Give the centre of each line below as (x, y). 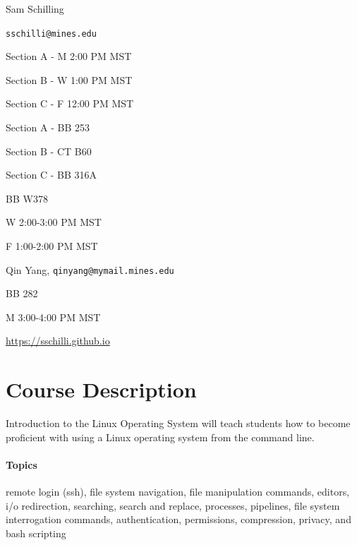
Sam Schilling (35, 8)
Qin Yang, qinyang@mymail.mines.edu (90, 269)
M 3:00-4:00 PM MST (53, 317)
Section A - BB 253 (48, 127)
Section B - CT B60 (49, 151)
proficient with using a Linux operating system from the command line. (160, 437)
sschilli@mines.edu (51, 34)
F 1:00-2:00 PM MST (52, 246)
